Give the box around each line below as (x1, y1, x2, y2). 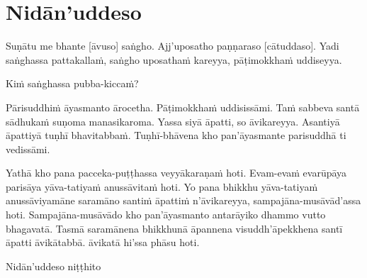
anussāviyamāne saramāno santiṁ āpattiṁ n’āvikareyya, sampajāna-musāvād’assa (6, 193, 361, 208)
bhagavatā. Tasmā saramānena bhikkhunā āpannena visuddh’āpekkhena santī (6, 221, 343, 235)
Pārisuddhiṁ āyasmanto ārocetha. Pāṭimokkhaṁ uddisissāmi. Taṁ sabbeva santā (6, 99, 360, 114)
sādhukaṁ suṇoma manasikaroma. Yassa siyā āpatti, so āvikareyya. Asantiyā (6, 113, 340, 128)
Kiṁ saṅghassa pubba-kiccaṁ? (6, 76, 139, 91)
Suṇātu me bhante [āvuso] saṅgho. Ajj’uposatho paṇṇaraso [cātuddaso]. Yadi (6, 38, 339, 53)
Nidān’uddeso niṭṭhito (6, 258, 101, 273)
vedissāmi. (6, 141, 50, 156)
